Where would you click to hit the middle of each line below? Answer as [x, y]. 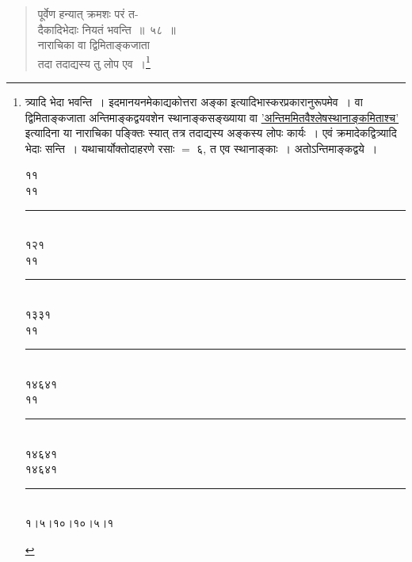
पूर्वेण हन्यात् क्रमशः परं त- [88, 13]
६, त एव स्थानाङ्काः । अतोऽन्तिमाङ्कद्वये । [287, 148]
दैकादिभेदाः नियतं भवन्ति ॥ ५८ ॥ [107, 29]
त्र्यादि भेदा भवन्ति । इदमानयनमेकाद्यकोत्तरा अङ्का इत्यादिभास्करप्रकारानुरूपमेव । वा [194, 102]
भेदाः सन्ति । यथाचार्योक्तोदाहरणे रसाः [100, 148]
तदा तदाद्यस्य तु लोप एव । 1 [94, 62]
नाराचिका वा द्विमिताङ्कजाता [93, 45]
